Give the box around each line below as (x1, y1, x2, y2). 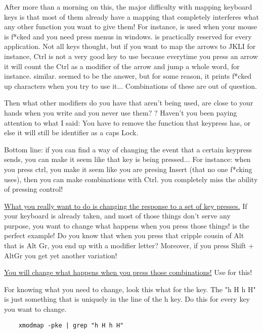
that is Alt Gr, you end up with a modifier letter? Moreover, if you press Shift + (4, 240, 254, 251)
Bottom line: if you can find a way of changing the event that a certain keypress (4, 144, 252, 154)
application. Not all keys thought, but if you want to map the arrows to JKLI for (4, 41, 256, 51)
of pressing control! (4, 184, 63, 194)
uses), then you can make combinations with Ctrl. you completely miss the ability (4, 174, 258, 184)
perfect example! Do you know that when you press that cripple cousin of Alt (4, 230, 244, 241)
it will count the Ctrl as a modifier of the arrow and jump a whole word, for (4, 61, 240, 71)
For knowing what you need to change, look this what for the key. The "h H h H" (4, 284, 256, 294)
